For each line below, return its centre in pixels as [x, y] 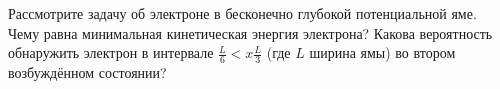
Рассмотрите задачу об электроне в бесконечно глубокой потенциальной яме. [242, 13]
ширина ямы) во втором [382, 52]
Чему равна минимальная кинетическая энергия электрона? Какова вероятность [250, 32]
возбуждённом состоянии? [87, 72]
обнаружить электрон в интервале [111, 52]
